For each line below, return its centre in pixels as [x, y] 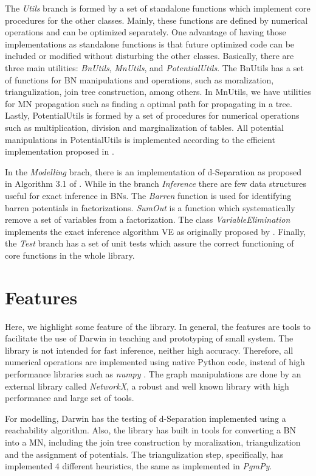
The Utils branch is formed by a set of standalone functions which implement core [158, 8]
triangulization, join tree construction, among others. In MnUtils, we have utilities [158, 92]
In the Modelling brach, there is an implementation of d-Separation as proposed [153, 171]
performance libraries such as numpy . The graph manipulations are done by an [153, 373]
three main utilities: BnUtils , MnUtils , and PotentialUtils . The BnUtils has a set [154, 67]
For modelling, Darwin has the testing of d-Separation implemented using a [146, 418]
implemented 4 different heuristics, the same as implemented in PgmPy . [139, 466]
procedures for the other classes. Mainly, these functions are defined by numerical [156, 20]
